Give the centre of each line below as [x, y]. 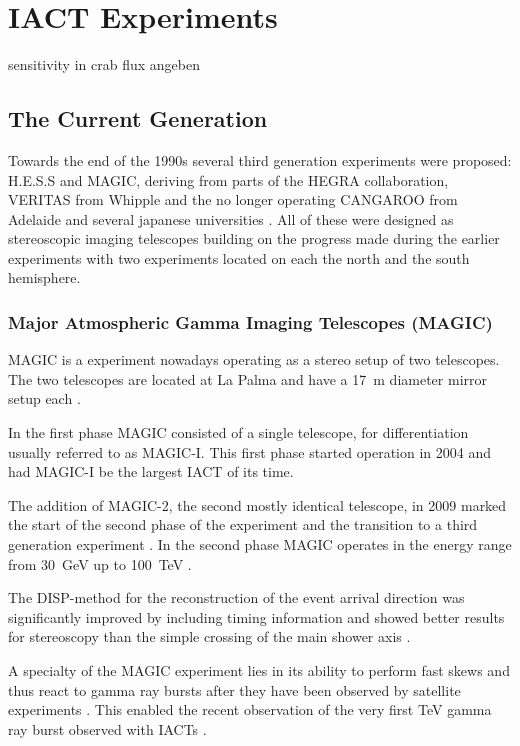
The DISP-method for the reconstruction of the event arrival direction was [236, 597]
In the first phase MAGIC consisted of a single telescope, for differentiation [238, 432]
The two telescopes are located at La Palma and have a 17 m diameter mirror [247, 378]
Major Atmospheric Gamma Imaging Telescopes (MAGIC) [250, 322]
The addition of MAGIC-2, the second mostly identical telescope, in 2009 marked [257, 504]
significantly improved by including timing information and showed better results [256, 616]
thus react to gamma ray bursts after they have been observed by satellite [234, 689]
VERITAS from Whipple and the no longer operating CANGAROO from [233, 199]
